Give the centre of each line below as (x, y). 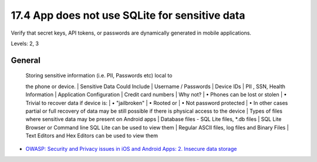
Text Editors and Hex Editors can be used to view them (92, 136)
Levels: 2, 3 (25, 43)
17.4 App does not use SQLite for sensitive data (128, 15)
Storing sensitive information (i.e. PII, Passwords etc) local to (99, 76)
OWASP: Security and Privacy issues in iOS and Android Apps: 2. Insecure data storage (131, 149)
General (26, 60)
